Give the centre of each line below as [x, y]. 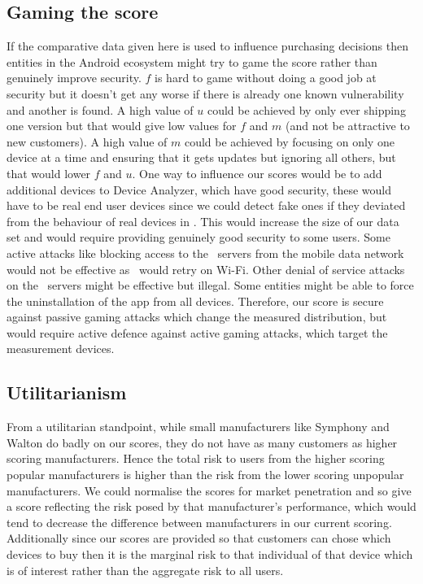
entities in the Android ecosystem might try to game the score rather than [192, 61]
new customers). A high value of [87, 141]
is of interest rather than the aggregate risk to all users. [145, 570]
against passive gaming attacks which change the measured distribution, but [197, 317]
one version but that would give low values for [122, 126]
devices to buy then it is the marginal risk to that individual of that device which [210, 554]
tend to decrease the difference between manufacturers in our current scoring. [199, 522]
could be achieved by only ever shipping [306, 109]
